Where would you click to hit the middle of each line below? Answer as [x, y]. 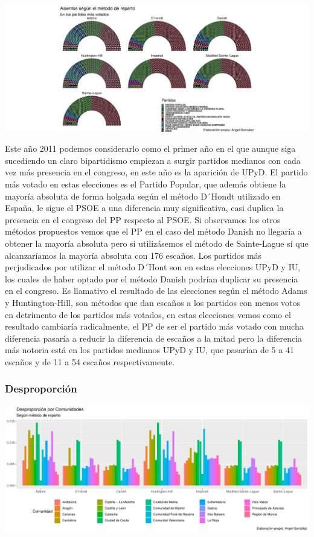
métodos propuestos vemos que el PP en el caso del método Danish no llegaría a [153, 231]
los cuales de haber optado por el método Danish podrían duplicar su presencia [152, 278]
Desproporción [41, 389]
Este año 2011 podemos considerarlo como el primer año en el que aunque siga [150, 148]
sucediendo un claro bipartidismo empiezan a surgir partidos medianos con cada [153, 160]
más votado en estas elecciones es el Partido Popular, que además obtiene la [146, 184]
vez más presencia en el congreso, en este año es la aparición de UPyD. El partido [156, 172]
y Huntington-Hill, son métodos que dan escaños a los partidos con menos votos [153, 302]
